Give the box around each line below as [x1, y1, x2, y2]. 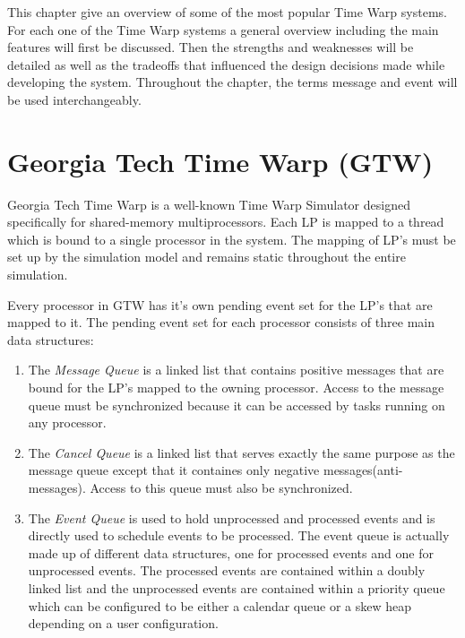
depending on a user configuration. [28, 614, 219, 633]
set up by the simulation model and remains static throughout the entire [7, 247, 406, 266]
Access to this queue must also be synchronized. [90, 478, 353, 496]
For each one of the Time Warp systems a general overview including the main [7, 20, 439, 39]
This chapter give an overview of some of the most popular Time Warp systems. [7, 3, 447, 21]
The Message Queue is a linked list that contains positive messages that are [28, 360, 444, 379]
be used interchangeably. [7, 90, 142, 108]
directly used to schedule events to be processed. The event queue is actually [28, 526, 450, 545]
